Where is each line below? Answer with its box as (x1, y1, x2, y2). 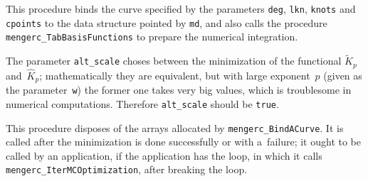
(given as (323, 67, 362, 82)
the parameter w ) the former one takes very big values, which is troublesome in (6, 82, 352, 97)
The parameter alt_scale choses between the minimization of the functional (6, 53, 342, 68)
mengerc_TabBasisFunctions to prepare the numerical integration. (6, 29, 298, 44)
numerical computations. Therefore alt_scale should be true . (6, 96, 279, 111)
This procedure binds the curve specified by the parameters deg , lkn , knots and (6, 1, 356, 16)
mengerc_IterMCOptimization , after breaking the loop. (6, 162, 248, 177)
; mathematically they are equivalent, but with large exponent (39, 67, 310, 82)
